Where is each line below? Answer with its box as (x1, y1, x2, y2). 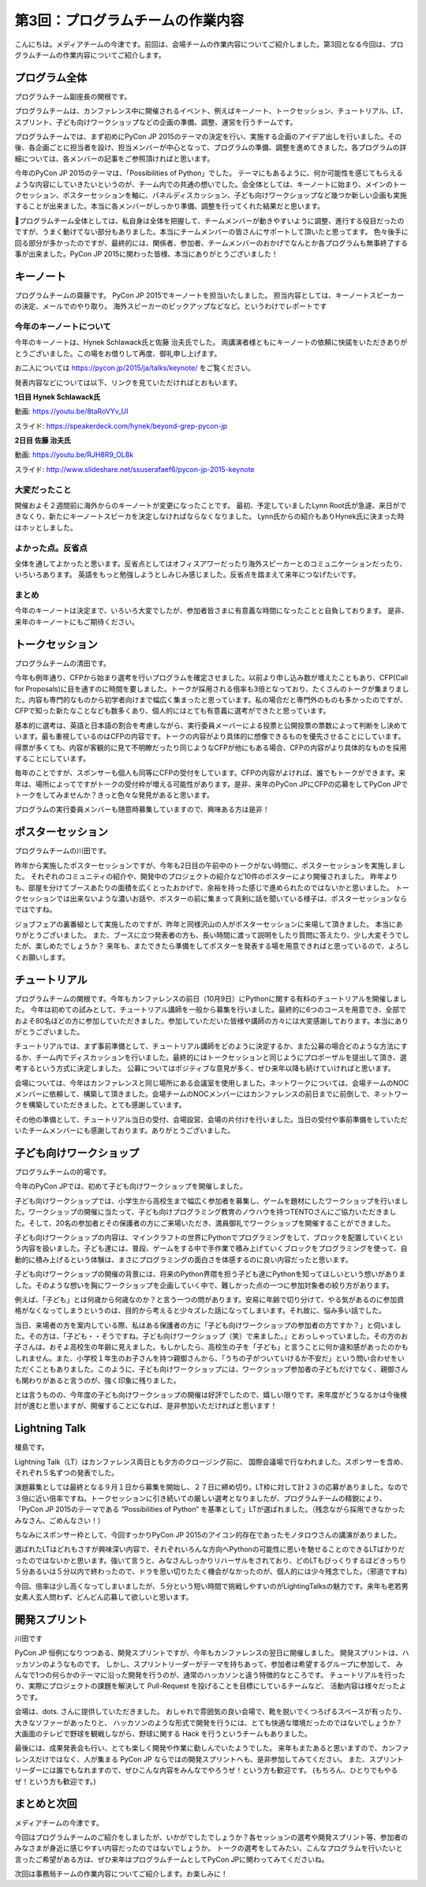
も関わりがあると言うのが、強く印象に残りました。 (14, 1376, 181, 1385)
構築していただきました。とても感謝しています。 (28, 1100, 186, 1110)
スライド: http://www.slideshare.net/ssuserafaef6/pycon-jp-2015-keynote (14, 464, 255, 474)
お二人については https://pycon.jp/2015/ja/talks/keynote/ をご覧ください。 (14, 363, 256, 373)
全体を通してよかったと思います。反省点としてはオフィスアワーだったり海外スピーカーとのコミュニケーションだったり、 (14, 559, 407, 568)
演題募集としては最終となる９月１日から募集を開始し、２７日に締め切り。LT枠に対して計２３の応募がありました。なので (14, 1482, 409, 1492)
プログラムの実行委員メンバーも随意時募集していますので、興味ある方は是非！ (14, 805, 270, 814)
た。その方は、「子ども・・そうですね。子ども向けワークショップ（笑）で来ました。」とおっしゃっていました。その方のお (14, 1331, 409, 1341)
